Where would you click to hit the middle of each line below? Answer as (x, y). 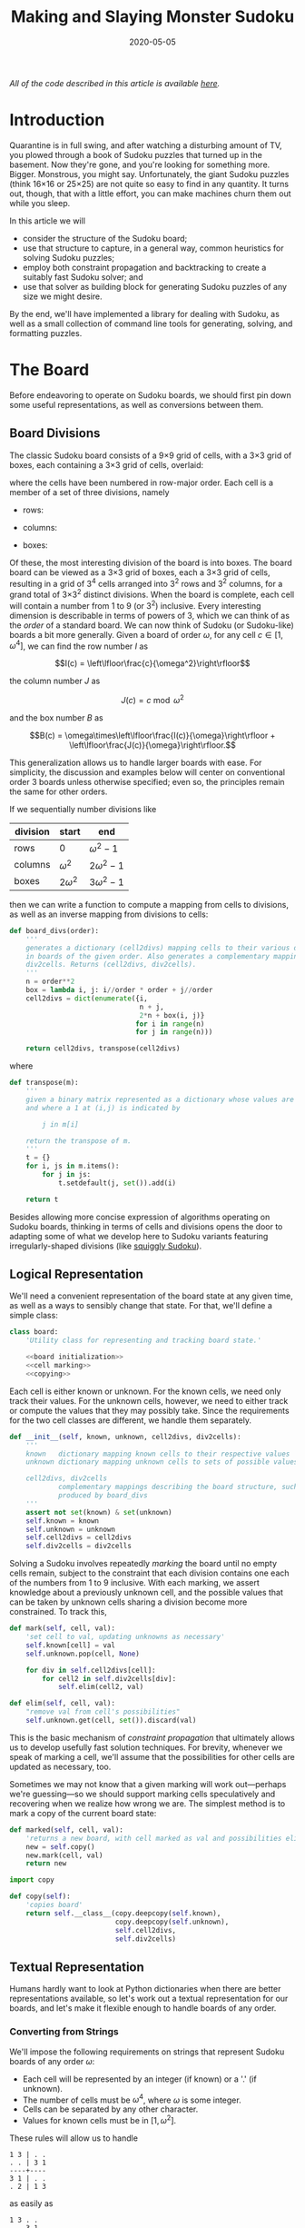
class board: (34, 1332)
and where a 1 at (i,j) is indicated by (103, 1108)
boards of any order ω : (52, 2061)
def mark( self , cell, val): (63, 1628)
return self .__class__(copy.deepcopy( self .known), (123, 1913)
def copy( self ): (40, 1896)
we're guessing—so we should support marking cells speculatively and (143, 1794)
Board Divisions (55, 433)
